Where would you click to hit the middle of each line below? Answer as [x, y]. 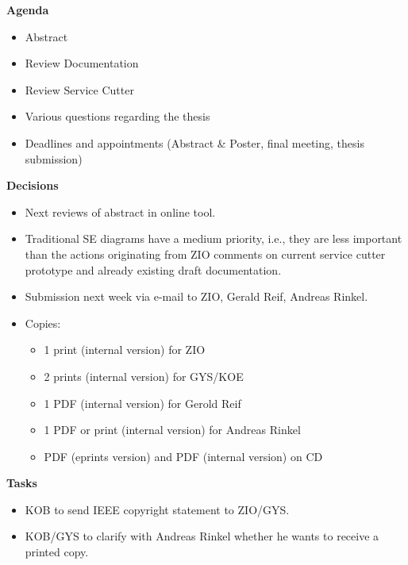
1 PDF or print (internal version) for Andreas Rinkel [172, 430]
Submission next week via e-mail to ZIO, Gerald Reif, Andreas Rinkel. [196, 296]
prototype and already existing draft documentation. [153, 269]
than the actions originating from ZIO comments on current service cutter [205, 254]
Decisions [33, 185]
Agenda [28, 10]
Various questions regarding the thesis [117, 116]
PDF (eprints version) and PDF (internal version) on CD [183, 456]
